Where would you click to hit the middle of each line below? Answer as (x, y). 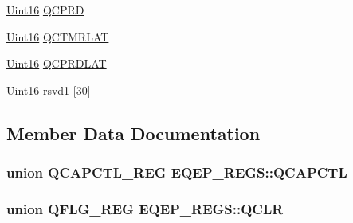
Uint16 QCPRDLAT (57, 63)
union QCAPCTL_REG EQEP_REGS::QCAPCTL (177, 172)
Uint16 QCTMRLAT (58, 36)
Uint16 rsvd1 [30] (49, 90)
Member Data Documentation (133, 133)
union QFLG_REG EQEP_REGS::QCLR (145, 208)
